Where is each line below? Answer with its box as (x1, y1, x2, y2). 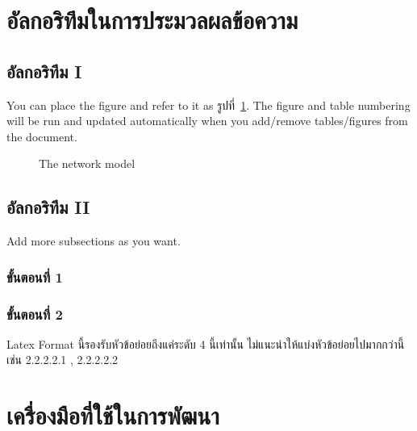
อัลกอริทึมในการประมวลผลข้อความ (6, 3, 298, 36)
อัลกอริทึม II (6, 195, 90, 220)
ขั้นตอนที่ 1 (6, 266, 63, 287)
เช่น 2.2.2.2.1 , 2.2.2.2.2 (6, 351, 119, 368)
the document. (6, 128, 77, 144)
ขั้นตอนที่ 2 (6, 303, 63, 324)
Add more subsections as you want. (6, 232, 181, 249)
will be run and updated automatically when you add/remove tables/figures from (6, 112, 408, 129)
